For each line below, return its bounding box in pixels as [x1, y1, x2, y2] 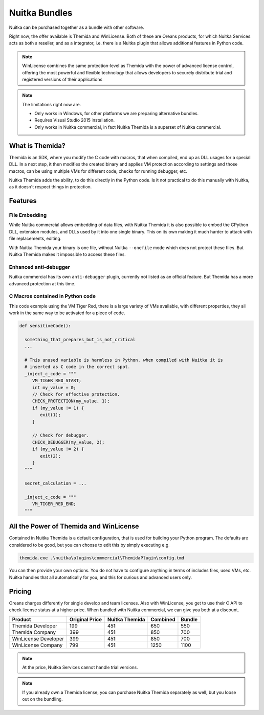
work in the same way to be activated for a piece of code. [9, 310, 125, 316]
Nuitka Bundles [9, 7, 73, 18]
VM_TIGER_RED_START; [32, 378, 82, 384]
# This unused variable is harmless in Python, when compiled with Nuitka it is [24, 357, 223, 363]
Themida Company [12, 629, 56, 636]
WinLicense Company [12, 642, 63, 648]
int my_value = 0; [32, 385, 77, 390]
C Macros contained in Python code [9, 293, 96, 300]
